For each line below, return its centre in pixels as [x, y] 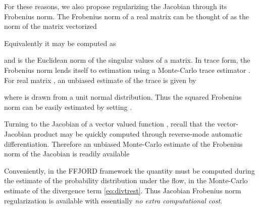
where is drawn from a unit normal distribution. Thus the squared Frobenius [123, 97]
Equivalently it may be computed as [60, 43]
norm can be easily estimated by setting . [68, 107]
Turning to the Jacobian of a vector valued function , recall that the [110, 124]
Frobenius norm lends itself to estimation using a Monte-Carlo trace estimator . [127, 70]
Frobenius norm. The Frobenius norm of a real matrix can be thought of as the [127, 16]
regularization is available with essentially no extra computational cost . [113, 200]
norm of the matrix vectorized [50, 26]
